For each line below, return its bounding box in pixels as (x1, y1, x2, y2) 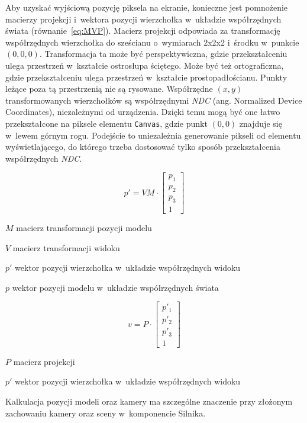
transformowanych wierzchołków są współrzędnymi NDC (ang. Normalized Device (5, 94, 302, 106)
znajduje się (239, 117, 282, 129)
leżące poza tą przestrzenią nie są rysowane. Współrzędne (5, 82, 213, 95)
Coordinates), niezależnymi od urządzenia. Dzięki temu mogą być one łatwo (5, 105, 280, 118)
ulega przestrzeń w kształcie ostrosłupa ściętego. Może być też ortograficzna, (5, 59, 284, 71)
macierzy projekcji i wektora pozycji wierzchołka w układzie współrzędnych (5, 12, 282, 25)
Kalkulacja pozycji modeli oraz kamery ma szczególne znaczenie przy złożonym (5, 395, 293, 407)
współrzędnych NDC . (5, 152, 82, 164)
